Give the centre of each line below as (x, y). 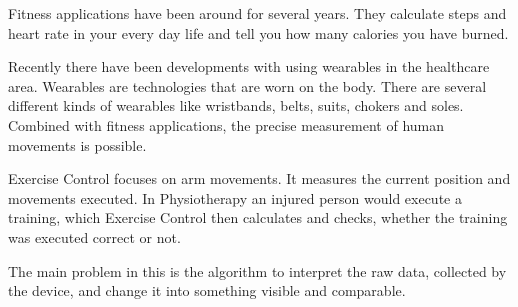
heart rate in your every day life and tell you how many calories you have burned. (258, 32)
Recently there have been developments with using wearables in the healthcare (249, 66)
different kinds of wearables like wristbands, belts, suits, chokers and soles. (236, 105)
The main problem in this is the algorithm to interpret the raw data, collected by (257, 270)
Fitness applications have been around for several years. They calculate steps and (257, 13)
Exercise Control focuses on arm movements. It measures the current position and (259, 178)
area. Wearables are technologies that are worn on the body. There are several (247, 85)
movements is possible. (77, 144)
